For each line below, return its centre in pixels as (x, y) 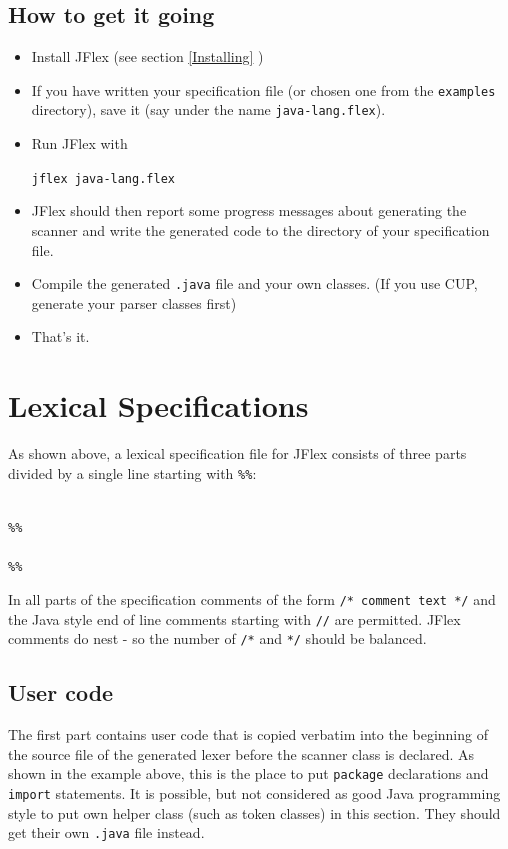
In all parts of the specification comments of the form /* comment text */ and (252, 598)
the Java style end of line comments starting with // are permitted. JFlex (234, 618)
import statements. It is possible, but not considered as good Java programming (254, 792)
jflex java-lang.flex (103, 178)
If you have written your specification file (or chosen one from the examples (263, 89)
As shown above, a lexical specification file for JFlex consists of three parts (237, 453)
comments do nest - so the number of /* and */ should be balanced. (217, 638)
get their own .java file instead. (106, 832)
